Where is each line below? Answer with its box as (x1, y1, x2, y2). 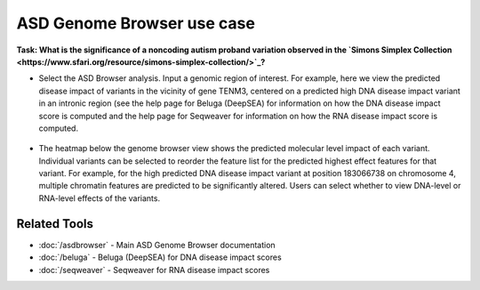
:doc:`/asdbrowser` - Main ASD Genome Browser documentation (38, 239, 276, 250)
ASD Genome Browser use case (16, 13, 255, 33)
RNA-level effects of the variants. (38, 192, 160, 204)
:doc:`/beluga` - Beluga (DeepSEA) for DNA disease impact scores (38, 252, 282, 262)
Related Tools (16, 216, 93, 231)
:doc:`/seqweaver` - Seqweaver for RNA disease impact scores (38, 264, 270, 275)
